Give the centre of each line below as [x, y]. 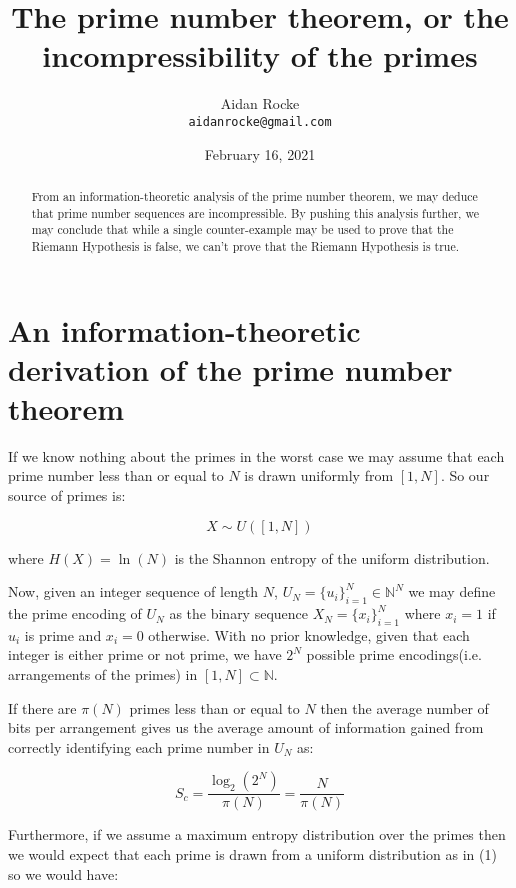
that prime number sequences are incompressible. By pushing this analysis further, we [255, 212]
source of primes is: [67, 495]
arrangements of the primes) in [103, 674]
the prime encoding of [75, 613]
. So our [465, 475]
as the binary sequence [239, 613]
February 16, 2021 [260, 153]
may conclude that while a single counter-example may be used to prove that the [242, 229]
